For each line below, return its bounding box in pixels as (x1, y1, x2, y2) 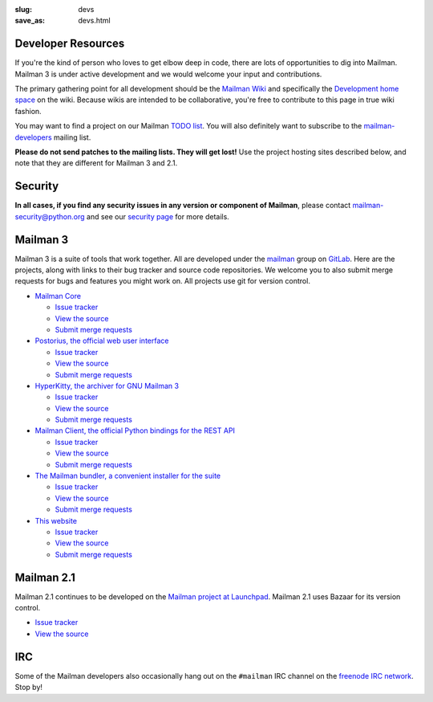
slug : (14, 5, 32, 14)
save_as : (14, 16, 46, 26)
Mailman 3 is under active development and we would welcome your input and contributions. (14, 69, 322, 79)
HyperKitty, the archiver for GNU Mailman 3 (34, 381, 180, 390)
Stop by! (14, 683, 43, 692)
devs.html (78, 16, 111, 26)
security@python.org (14, 211, 85, 221)
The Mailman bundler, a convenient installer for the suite (34, 471, 221, 481)
